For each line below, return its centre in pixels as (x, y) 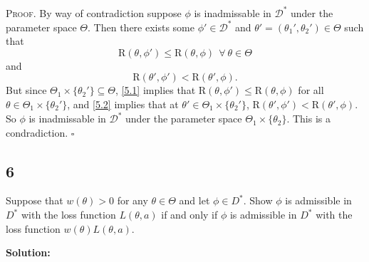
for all (311, 90)
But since (26, 90)
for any (132, 200)
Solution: (28, 252)
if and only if (189, 215)
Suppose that (35, 200)
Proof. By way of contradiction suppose (94, 12)
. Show (258, 200)
